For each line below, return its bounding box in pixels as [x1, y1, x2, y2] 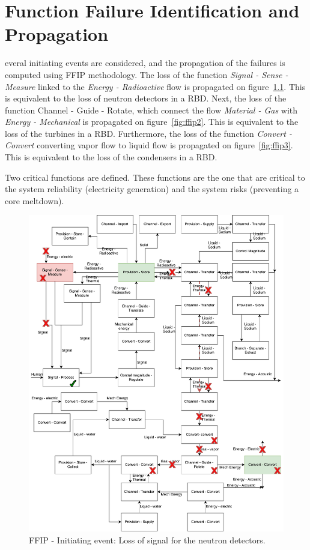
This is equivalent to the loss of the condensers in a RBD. [5, 151, 217, 163]
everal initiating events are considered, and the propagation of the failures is [5, 56, 285, 69]
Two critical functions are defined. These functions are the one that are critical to [5, 171, 305, 183]
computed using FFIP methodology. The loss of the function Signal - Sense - [5, 68, 288, 80]
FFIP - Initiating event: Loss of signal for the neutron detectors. [29, 533, 266, 546]
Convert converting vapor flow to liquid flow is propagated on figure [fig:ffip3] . [5, 139, 293, 151]
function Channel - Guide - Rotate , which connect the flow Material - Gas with [5, 103, 298, 116]
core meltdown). [5, 194, 64, 207]
